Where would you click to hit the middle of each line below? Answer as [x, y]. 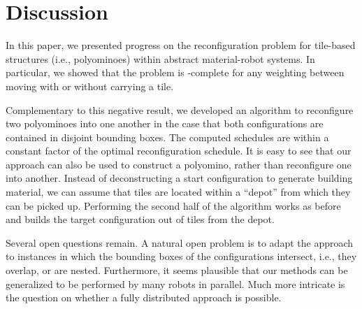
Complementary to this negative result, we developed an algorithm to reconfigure [180, 109]
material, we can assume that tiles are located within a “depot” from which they [178, 192]
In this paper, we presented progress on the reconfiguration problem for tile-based [181, 45]
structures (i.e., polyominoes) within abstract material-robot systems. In [160, 58]
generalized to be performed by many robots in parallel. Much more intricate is [175, 283]
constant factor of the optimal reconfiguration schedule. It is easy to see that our [179, 151]
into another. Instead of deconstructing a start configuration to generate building [179, 178]
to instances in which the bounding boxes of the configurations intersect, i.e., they [181, 256]
